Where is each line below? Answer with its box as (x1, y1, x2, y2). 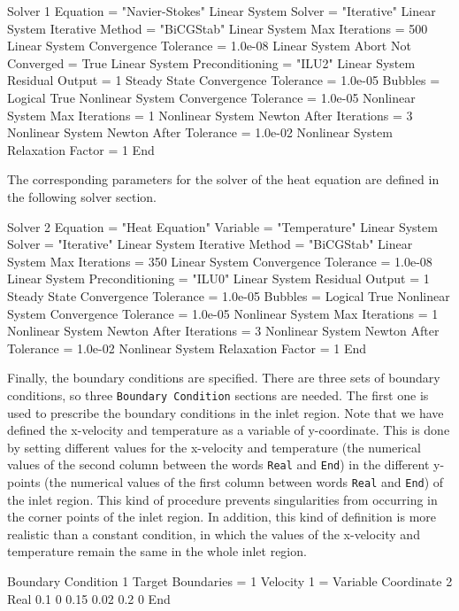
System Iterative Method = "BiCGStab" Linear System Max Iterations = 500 (7, 19, 428, 37)
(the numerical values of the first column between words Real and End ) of (44, 472, 444, 491)
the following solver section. (7, 187, 157, 205)
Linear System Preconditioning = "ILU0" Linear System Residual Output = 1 (7, 269, 430, 288)
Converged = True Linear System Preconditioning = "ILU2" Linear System (7, 53, 416, 72)
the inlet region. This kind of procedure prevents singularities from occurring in (7, 490, 438, 508)
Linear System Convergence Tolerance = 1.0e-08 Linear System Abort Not (7, 36, 411, 55)
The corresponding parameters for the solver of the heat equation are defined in (7, 170, 440, 189)
